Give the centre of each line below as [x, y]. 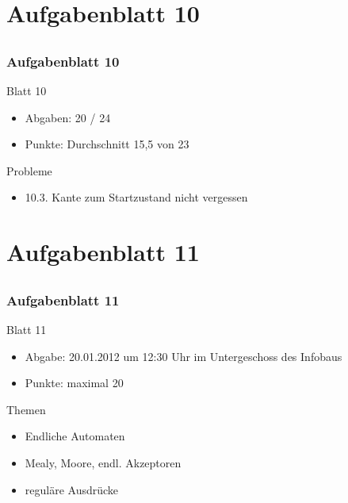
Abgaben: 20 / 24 [68, 117]
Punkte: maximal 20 [74, 383]
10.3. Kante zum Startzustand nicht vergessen [136, 197]
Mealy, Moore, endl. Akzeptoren [103, 463]
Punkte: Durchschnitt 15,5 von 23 [107, 144]
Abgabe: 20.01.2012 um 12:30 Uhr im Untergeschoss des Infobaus [184, 356]
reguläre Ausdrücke [72, 489]
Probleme [29, 170]
